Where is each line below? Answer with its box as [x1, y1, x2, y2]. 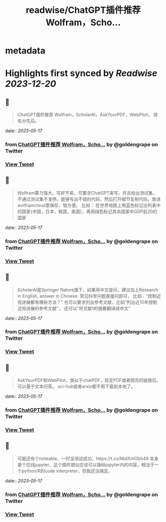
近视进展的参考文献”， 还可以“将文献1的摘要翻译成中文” [17, 305, 130, 311]
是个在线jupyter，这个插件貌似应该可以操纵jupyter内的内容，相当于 [17, 462, 155, 468]
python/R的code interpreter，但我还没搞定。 [21, 468, 113, 473]
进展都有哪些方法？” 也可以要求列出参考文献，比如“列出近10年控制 [21, 299, 158, 305]
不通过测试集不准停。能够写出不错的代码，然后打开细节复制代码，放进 [17, 196, 161, 202]
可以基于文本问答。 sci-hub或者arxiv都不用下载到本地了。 [17, 383, 136, 389]
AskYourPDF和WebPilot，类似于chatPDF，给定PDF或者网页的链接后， [17, 377, 161, 383]
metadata [5, 45, 46, 56]
